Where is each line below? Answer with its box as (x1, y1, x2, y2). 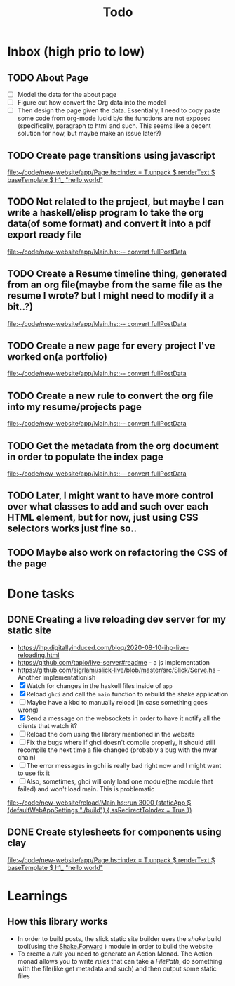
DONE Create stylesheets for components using (7, 826, 222, 838)
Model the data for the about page (17, 91, 117, 98)
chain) (17, 753, 36, 761)
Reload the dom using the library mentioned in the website (26, 729, 195, 738)
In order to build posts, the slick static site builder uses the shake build (17, 934, 222, 942)
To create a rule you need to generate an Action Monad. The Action (17, 949, 213, 958)
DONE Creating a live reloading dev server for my (7, 614, 227, 625)
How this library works (7, 916, 109, 928)
